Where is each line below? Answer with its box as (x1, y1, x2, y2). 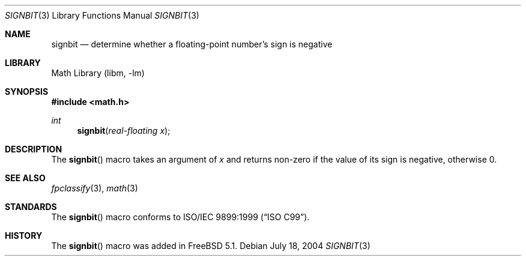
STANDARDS (5, 202, 57, 212)
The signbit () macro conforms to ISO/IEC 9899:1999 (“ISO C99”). (51, 212, 310, 222)
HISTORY (5, 230, 43, 241)
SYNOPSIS (5, 86, 49, 97)
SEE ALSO (5, 173, 46, 183)
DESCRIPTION (5, 144, 62, 154)
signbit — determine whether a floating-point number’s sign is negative (51, 39, 333, 49)
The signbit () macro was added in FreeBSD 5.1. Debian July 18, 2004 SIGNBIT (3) (51, 241, 370, 251)
